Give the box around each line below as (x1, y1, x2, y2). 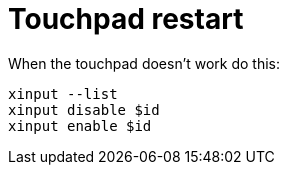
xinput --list (8, 85, 118, 102)
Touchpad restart (8, 2, 244, 36)
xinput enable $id (8, 117, 152, 134)
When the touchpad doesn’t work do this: (8, 54, 281, 72)
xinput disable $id (8, 101, 160, 118)
